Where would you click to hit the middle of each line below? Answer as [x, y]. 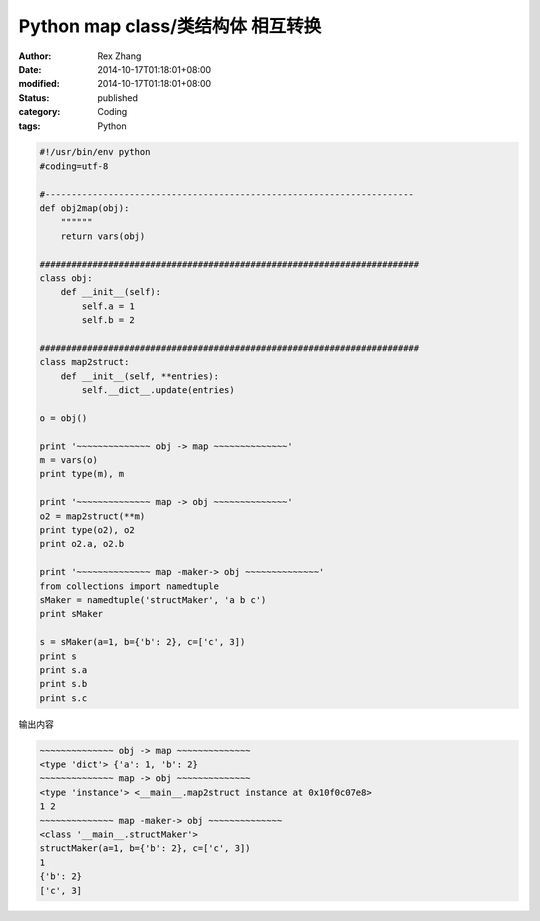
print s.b [63, 684]
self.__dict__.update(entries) [158, 390]
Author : [35, 56]
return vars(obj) [103, 236]
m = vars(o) [69, 460]
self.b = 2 [108, 320]
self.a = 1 [108, 306]
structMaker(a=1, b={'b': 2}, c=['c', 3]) [145, 848]
